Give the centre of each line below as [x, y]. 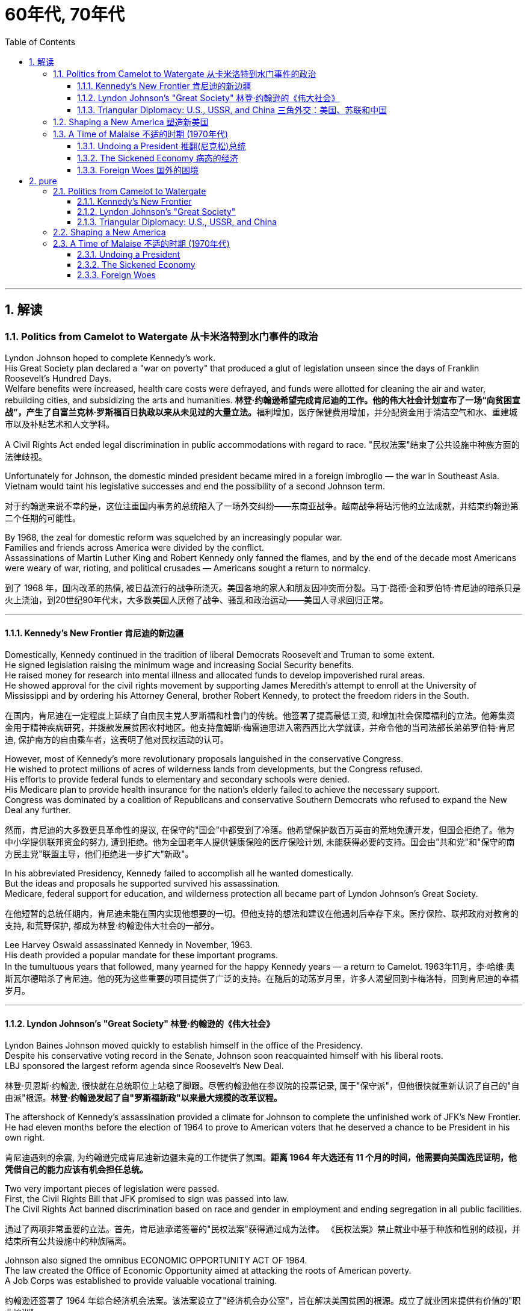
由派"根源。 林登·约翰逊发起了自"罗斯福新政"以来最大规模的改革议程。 [143, 1098]
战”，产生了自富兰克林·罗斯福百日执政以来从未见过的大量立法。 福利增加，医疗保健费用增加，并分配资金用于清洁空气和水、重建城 [261, 412]
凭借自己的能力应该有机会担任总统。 [76, 1170]
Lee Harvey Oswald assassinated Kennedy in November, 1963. [129, 945]
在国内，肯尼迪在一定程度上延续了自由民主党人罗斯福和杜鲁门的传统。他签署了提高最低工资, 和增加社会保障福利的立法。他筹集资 [260, 716]
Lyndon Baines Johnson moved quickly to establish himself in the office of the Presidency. [184, 1046]
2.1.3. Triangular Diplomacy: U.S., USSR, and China [177, 222]
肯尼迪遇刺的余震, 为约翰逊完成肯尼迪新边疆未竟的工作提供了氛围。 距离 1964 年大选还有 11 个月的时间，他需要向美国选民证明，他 [261, 1158]
